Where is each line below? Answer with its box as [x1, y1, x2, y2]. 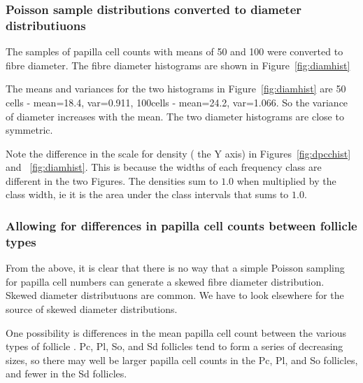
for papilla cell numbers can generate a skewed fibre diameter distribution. [6, 274, 325, 288]
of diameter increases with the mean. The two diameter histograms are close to [6, 109, 344, 123]
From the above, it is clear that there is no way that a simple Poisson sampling [6, 260, 345, 275]
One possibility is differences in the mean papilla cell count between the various [6, 325, 346, 340]
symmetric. [6, 123, 53, 137]
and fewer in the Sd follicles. [6, 366, 127, 381]
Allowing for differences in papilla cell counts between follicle [6, 217, 357, 234]
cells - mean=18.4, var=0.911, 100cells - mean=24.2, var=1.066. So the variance [6, 95, 348, 109]
